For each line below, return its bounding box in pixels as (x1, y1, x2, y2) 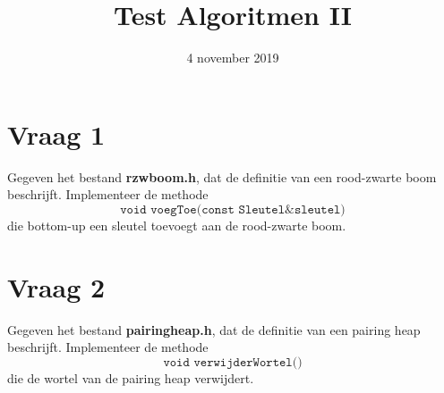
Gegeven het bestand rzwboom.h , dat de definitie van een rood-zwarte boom (7, 167, 437, 186)
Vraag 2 (7, 268, 106, 305)
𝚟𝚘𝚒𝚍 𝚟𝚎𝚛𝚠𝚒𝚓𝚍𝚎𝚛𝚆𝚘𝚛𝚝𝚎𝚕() (163, 355, 303, 369)
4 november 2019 (186, 48, 279, 67)
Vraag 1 (7, 115, 106, 152)
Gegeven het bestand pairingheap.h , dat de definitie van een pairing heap (7, 320, 421, 339)
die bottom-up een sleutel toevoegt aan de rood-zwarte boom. (7, 215, 346, 234)
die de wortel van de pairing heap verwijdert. (7, 368, 254, 387)
